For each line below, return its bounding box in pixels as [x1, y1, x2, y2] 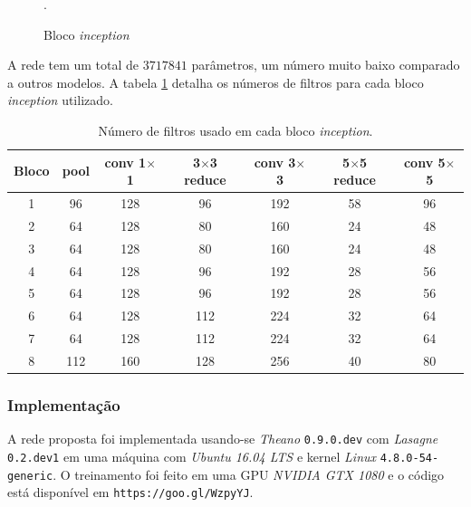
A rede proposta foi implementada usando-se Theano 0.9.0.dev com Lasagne [7, 429, 438, 448]
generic [7, 469, 53, 483]
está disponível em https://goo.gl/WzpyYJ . [7, 483, 254, 502]
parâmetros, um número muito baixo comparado [191, 55, 460, 74]
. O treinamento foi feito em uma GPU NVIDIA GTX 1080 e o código [53, 464, 445, 483]
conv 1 [104, 152, 147, 171]
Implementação [7, 393, 120, 416]
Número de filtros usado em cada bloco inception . [98, 120, 373, 139]
